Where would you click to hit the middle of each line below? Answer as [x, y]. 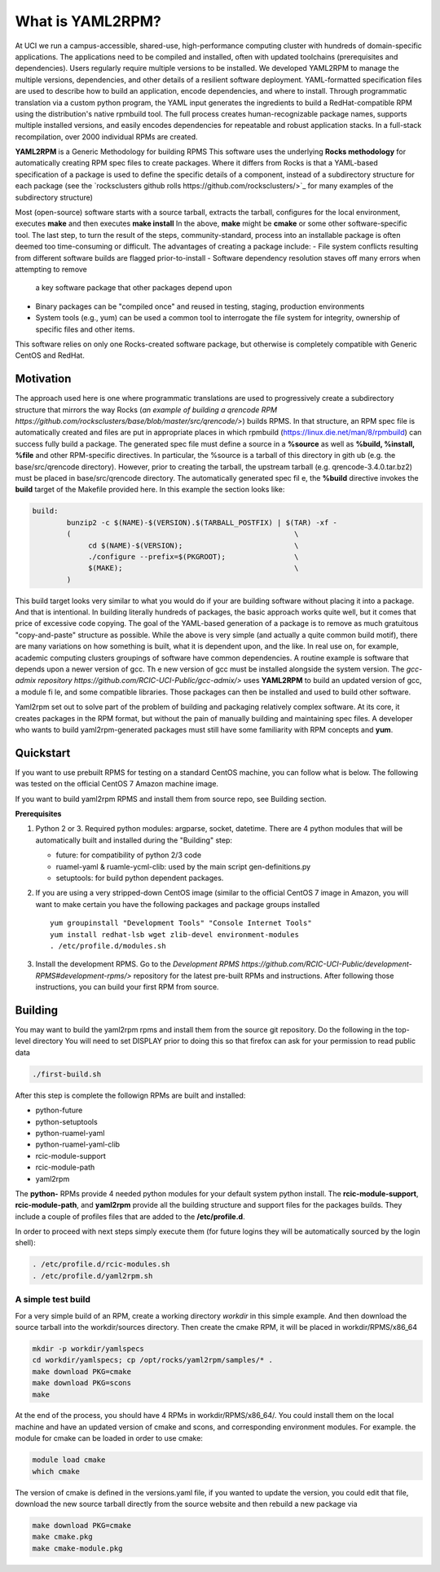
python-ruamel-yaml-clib [78, 1144]
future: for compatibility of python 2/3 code [129, 855]
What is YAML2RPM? [88, 21]
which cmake [56, 1471]
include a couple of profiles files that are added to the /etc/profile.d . [130, 1216]
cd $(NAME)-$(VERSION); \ [194, 545]
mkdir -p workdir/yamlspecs [88, 1348]
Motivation [43, 379]
